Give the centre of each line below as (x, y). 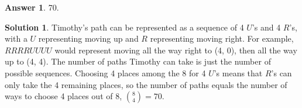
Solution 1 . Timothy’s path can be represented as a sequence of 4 (124, 27)
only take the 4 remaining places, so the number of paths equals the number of (146, 84)
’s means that (238, 72)
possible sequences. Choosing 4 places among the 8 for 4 (105, 72)
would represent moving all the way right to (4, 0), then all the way (176, 50)
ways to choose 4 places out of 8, (64, 96)
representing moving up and (88, 38)
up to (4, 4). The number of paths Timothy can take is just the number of (138, 61)
